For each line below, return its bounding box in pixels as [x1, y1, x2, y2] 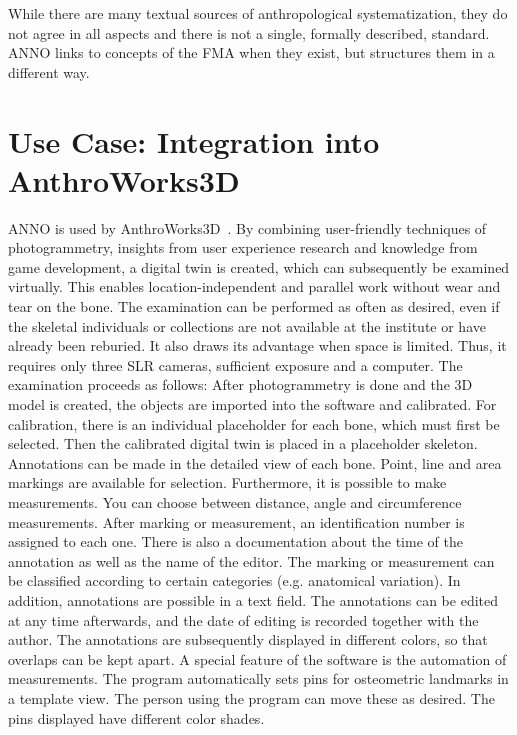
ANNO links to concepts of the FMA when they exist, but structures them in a [8, 42, 495, 63]
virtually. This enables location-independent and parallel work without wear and [8, 276, 501, 297]
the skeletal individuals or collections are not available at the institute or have [8, 315, 486, 336]
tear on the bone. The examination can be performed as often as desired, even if [8, 296, 500, 317]
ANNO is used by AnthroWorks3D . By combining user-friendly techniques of [8, 217, 487, 238]
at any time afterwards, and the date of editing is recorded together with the [8, 609, 479, 630]
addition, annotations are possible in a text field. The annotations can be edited [8, 589, 498, 610]
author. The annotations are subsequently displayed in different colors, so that [8, 629, 488, 650]
